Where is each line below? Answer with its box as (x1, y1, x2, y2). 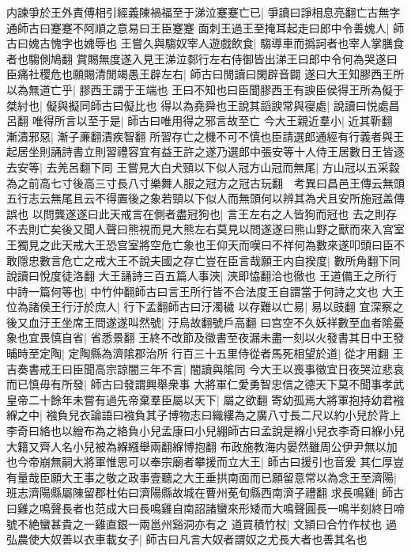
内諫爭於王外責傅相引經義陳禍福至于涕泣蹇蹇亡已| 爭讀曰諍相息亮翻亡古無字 (6, 4, 401, 20)
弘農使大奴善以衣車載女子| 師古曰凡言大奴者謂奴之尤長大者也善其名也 (6, 531, 368, 547)
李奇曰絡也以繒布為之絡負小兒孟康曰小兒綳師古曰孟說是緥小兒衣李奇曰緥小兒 (6, 422, 405, 439)
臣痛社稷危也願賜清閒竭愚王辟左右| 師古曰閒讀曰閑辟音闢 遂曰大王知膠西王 (6, 66, 394, 82)
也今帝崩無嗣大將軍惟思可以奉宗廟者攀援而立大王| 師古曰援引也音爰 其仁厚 (6, 453, 394, 470)
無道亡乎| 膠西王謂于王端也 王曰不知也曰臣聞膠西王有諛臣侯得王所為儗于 (28, 81, 405, 97)
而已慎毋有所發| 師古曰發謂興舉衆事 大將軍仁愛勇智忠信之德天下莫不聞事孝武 (6, 376, 405, 392)
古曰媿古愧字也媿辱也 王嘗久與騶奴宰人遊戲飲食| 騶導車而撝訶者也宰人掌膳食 (6, 35, 405, 51)
